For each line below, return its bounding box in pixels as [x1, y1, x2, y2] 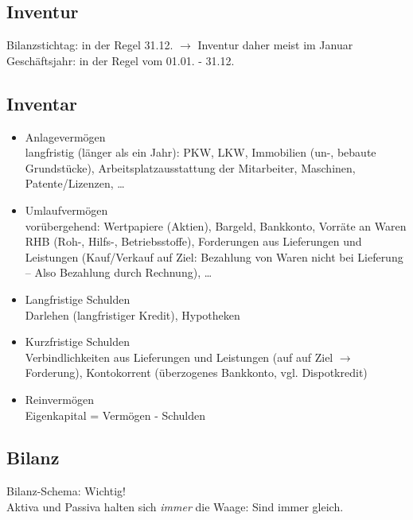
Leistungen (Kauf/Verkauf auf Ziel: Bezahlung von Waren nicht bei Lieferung [25, 248, 403, 265]
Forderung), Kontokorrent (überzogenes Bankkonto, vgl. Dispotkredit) [25, 364, 368, 381]
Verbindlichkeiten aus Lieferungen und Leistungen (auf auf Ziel [25, 348, 333, 365]
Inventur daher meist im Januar [197, 37, 353, 53]
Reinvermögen [25, 390, 94, 407]
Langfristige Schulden [25, 290, 131, 307]
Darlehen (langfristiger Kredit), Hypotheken [25, 306, 240, 323]
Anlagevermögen [25, 128, 106, 145]
